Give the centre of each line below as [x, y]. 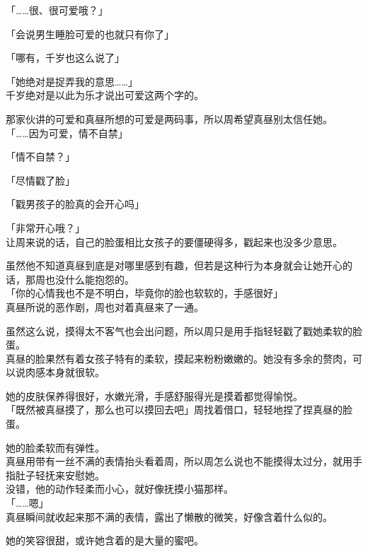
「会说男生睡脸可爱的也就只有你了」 [90, 34]
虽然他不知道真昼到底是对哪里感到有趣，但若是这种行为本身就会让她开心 [174, 265]
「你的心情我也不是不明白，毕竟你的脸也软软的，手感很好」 [144, 293]
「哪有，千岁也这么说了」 [65, 58]
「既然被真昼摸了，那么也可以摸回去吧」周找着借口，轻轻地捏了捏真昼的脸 [179, 410]
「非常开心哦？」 [45, 227]
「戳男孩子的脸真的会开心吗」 [75, 204]
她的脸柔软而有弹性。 [55, 447]
